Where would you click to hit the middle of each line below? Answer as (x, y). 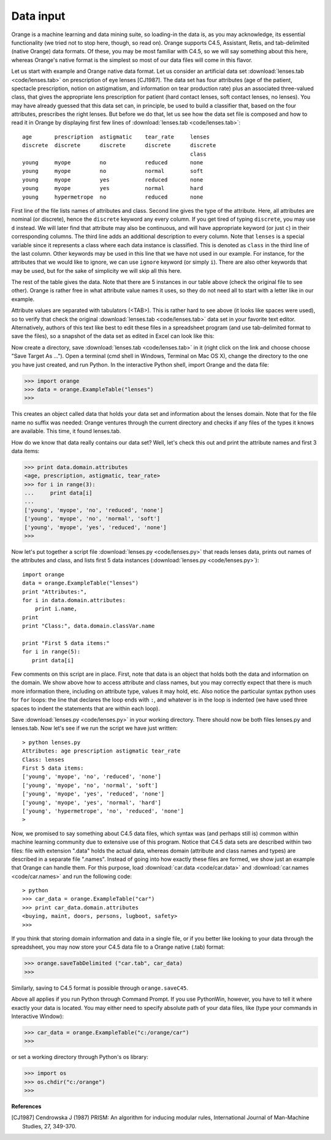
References (26, 1106)
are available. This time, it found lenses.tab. (66, 431)
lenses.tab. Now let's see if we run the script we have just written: (94, 728)
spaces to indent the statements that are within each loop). (86, 708)
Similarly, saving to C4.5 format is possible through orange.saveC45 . (100, 988)
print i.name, (56, 609)
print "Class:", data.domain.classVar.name (89, 626)
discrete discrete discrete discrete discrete (119, 145)
